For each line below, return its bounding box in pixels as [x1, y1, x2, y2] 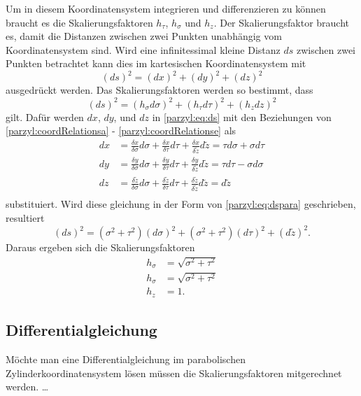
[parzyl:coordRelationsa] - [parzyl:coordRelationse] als [6, 123, 236, 138]
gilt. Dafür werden [6, 109, 84, 124]
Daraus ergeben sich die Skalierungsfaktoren [6, 240, 195, 255]
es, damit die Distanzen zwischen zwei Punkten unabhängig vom [6, 29, 282, 43]
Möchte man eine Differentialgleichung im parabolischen [6, 351, 246, 366]
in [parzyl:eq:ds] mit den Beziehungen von [152, 109, 332, 124]
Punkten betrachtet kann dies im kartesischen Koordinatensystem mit [6, 56, 306, 71]
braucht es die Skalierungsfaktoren [6, 15, 153, 29]
